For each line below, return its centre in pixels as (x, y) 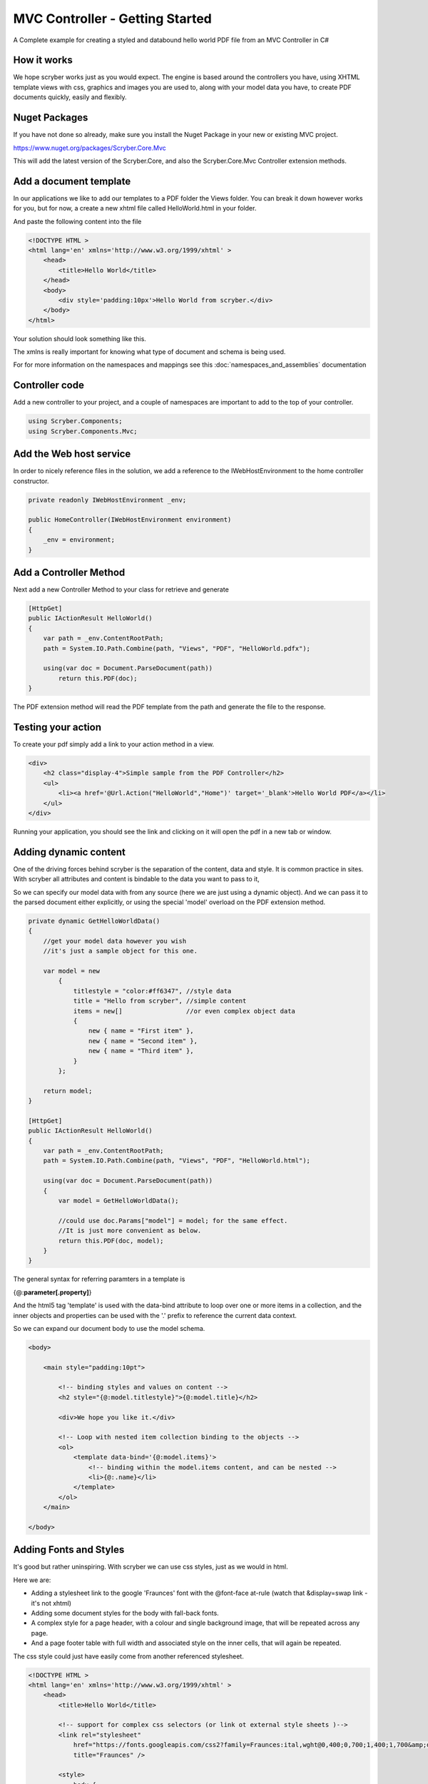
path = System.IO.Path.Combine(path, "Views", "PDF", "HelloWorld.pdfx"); (177, 648)
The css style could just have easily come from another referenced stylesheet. (128, 1656)
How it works (43, 60)
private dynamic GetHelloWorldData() (94, 921)
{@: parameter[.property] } (52, 1292)
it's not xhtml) (51, 1603)
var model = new (71, 971)
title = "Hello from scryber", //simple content (160, 1001)
